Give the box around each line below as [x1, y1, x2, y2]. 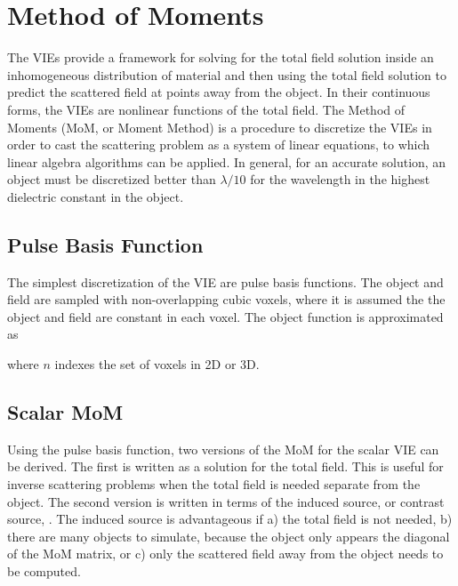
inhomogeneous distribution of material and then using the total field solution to [7, 65, 446, 84]
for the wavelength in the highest [250, 170, 430, 189]
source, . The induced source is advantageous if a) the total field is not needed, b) [7, 510, 453, 528]
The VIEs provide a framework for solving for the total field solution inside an [7, 48, 434, 67]
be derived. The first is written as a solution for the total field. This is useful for [7, 457, 444, 476]
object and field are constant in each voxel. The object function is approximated [7, 307, 444, 325]
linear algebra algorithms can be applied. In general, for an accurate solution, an [7, 152, 446, 171]
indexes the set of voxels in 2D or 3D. [54, 355, 260, 373]
